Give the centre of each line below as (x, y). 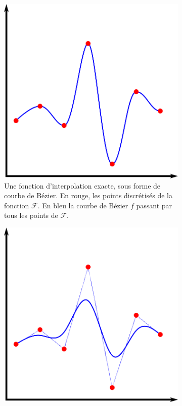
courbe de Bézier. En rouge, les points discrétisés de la (88, 195)
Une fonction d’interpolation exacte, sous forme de (82, 185)
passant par (154, 205)
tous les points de (31, 215)
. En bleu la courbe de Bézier (83, 205)
